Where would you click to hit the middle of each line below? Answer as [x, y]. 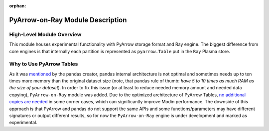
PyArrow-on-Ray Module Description [68, 20]
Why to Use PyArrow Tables [44, 64]
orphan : [18, 6]
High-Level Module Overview [45, 34]
